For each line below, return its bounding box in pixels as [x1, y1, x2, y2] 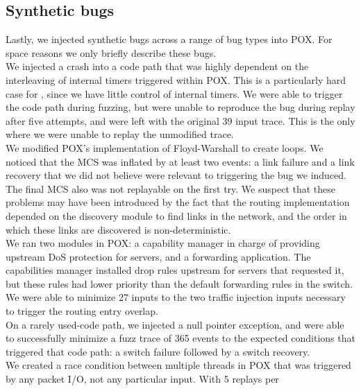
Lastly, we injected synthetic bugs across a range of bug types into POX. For [6, 32, 333, 46]
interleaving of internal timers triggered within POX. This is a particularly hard [6, 72, 346, 87]
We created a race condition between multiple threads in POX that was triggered [6, 358, 351, 372]
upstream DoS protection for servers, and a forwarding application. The [6, 249, 311, 263]
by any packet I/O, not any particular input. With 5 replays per [6, 372, 279, 386]
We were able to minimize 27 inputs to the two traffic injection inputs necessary [6, 290, 346, 304]
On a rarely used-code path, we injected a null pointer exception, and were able [6, 317, 344, 331]
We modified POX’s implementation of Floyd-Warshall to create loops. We [6, 140, 324, 155]
